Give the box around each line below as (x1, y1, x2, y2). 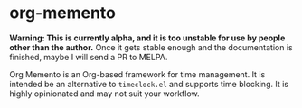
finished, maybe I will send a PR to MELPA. (9, 51, 168, 62)
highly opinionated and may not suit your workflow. (9, 88, 201, 99)
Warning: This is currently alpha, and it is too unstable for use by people (9, 32, 286, 43)
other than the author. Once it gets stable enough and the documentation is (9, 41, 293, 52)
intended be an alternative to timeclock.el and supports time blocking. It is (9, 78, 289, 89)
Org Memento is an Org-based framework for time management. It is (9, 68, 266, 79)
